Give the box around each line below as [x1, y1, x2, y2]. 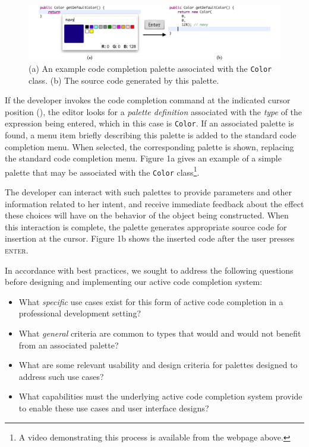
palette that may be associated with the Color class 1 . [5, 164, 200, 178]
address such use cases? [18, 370, 104, 382]
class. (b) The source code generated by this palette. [29, 74, 219, 86]
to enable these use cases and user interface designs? [18, 401, 209, 414]
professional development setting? [18, 307, 141, 319]
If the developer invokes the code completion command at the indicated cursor [5, 94, 291, 106]
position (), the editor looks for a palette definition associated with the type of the [5, 105, 302, 118]
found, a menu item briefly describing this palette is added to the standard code [5, 128, 297, 141]
